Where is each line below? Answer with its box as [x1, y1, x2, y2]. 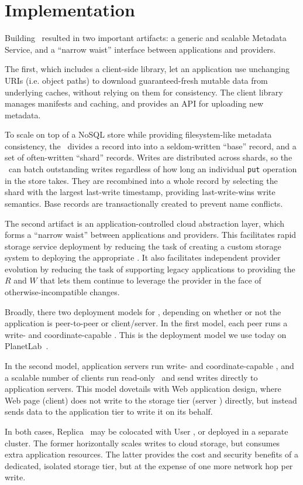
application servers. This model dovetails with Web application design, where [5, 382, 281, 395]
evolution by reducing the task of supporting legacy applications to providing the [5, 262, 295, 275]
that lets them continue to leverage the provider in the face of [40, 274, 261, 286]
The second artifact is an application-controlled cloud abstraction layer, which [5, 217, 284, 229]
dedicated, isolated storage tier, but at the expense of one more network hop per [5, 459, 293, 472]
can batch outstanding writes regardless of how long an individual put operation [8, 163, 297, 175]
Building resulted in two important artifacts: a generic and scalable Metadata [5, 32, 287, 44]
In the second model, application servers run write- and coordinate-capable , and [5, 360, 294, 372]
